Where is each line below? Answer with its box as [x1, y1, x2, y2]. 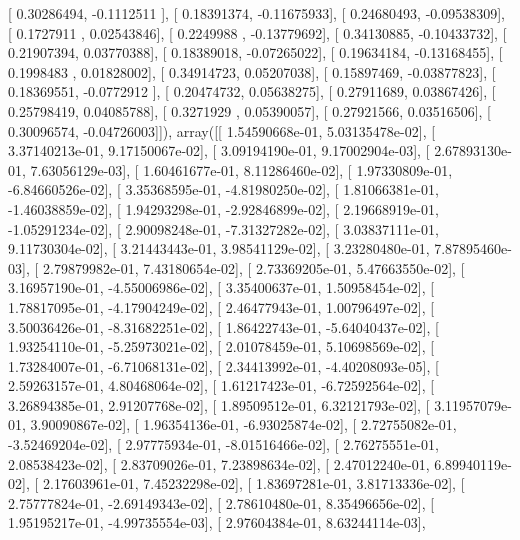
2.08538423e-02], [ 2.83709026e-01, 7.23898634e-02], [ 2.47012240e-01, [8, 453, 430, 474]
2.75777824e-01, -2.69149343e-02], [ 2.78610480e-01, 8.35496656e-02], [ [8, 492, 435, 513]
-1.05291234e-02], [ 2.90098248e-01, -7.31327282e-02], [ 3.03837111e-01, [8, 218, 439, 239]
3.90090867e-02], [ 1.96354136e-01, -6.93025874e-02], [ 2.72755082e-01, [30, 414, 457, 435]
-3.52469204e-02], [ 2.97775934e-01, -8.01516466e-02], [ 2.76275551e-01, [8, 434, 439, 455]
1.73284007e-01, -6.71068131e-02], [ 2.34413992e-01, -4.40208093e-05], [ [8, 355, 439, 376]
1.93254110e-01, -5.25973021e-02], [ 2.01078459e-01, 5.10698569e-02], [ [8, 336, 435, 357]
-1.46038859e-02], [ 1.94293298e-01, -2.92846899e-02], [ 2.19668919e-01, [8, 198, 439, 219]
